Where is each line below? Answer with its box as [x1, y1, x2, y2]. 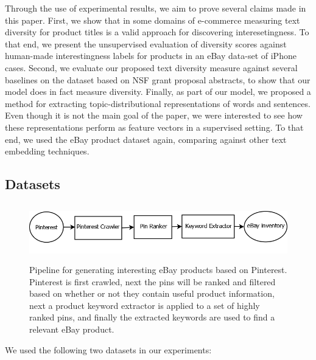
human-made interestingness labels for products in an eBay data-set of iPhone [5, 49, 297, 62]
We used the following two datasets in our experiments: [5, 343, 212, 356]
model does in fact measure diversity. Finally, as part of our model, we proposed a [5, 85, 311, 98]
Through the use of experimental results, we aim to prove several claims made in [5, 2, 306, 14]
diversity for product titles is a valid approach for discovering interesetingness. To [5, 26, 309, 38]
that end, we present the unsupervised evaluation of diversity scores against [5, 37, 287, 50]
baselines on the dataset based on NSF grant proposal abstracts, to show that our [5, 73, 311, 86]
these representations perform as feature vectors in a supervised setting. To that [5, 120, 304, 133]
